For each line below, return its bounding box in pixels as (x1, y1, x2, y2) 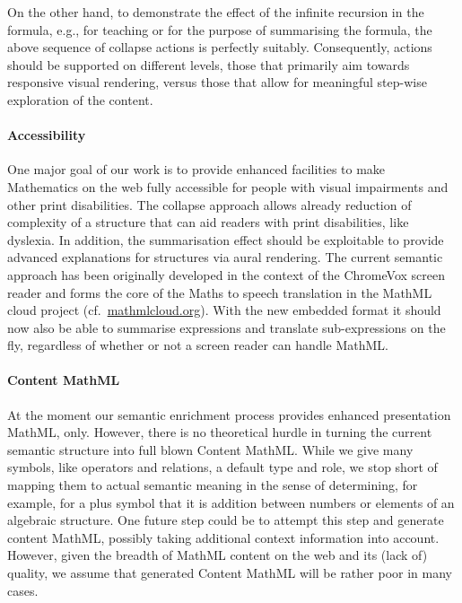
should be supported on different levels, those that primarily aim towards (7, 55, 410, 74)
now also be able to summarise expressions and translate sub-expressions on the (7, 318, 446, 336)
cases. (7, 581, 39, 599)
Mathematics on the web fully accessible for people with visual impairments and (7, 177, 449, 196)
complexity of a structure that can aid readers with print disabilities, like (7, 213, 409, 232)
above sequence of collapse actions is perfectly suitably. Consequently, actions (7, 38, 432, 57)
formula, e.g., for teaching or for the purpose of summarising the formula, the (7, 20, 432, 39)
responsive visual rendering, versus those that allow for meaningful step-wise (7, 73, 427, 92)
